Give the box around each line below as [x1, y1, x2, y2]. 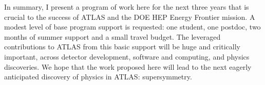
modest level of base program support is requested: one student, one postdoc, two [4, 21, 261, 32]
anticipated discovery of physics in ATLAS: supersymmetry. [4, 71, 192, 82]
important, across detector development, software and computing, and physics [4, 51, 250, 62]
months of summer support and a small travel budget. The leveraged [4, 31, 221, 42]
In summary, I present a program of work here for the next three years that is [4, 2, 249, 12]
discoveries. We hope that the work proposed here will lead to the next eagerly [4, 61, 252, 72]
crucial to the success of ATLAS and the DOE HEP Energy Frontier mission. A [4, 11, 255, 22]
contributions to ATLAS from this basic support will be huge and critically [4, 41, 240, 52]
